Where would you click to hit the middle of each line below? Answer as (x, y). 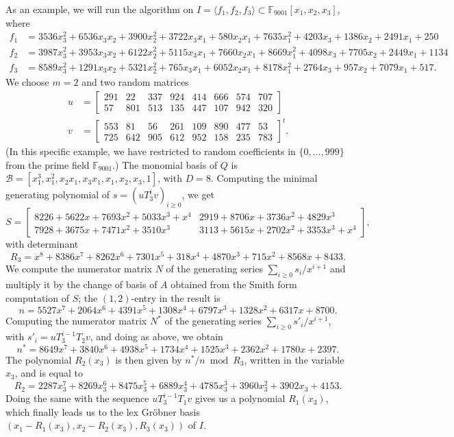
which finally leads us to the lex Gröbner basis (103, 411)
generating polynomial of (58, 194)
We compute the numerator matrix (79, 269)
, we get (198, 194)
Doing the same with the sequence (77, 398)
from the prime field (48, 164)
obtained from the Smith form (234, 284)
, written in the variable (294, 359)
